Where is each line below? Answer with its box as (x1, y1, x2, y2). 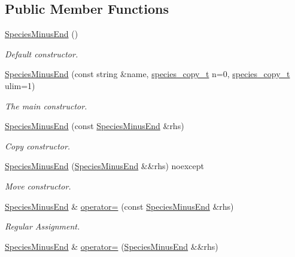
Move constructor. (5, 179, 71, 192)
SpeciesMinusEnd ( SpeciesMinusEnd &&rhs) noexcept (5, 160, 204, 172)
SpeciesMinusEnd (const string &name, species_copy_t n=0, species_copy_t (5, 68, 290, 80)
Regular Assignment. (5, 220, 80, 232)
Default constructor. (5, 47, 78, 60)
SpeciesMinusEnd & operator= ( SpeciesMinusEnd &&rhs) (5, 240, 218, 252)
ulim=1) (5, 79, 35, 91)
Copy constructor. (5, 139, 71, 152)
